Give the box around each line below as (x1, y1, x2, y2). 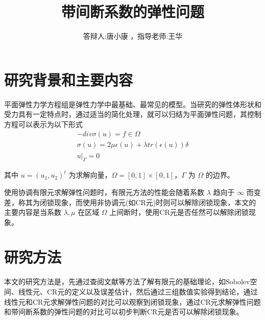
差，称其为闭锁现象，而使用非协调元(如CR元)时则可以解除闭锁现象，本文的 (4, 196, 256, 207)
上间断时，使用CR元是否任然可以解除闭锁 (109, 207, 249, 217)
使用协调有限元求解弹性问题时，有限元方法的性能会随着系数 (4, 186, 204, 197)
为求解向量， (68, 169, 112, 180)
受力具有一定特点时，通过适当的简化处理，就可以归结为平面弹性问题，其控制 (4, 109, 261, 119)
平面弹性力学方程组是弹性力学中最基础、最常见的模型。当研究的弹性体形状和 (4, 99, 261, 109)
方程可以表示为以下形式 (4, 118, 83, 129)
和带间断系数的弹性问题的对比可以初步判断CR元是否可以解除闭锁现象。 (4, 306, 244, 317)
